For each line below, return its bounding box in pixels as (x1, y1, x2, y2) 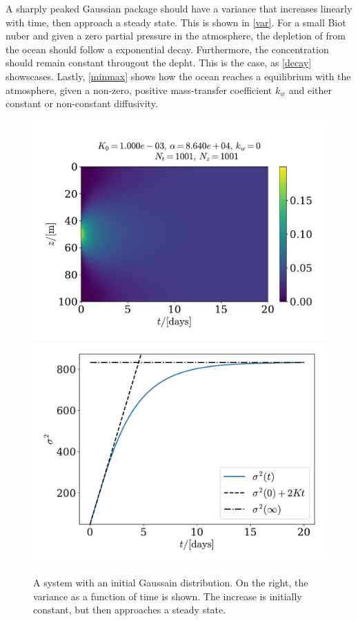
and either (288, 82, 332, 97)
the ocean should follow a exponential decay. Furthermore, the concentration (6, 41, 329, 56)
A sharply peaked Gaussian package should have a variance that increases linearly (6, 1, 352, 15)
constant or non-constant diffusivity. (6, 96, 158, 111)
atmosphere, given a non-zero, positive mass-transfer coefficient (6, 82, 272, 97)
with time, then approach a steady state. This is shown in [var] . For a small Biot (6, 15, 346, 29)
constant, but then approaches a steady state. (33, 602, 226, 617)
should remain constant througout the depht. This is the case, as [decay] (6, 55, 312, 70)
